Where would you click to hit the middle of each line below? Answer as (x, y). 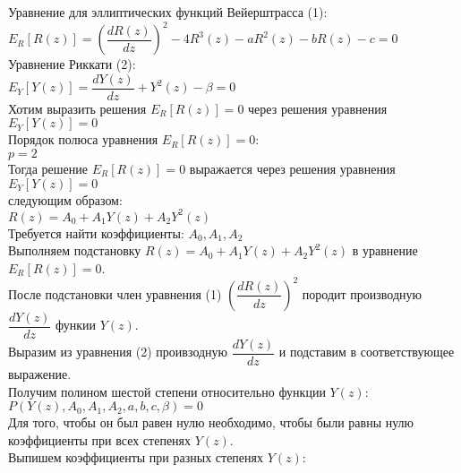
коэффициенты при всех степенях (100, 439)
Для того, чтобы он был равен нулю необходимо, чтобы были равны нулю (211, 422)
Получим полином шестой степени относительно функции (167, 391)
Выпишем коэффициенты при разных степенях (136, 457)
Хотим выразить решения (77, 108)
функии (76, 325)
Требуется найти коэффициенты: (96, 232)
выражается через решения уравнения (292, 168)
